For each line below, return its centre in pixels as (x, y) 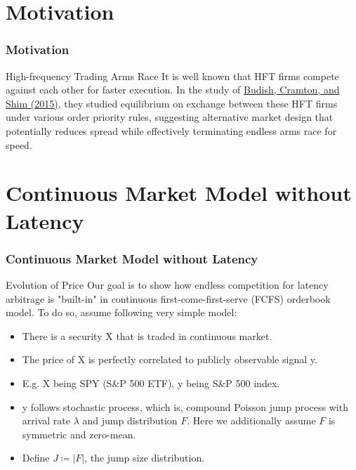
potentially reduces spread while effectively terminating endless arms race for (171, 130)
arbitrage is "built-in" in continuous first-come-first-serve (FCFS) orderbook (168, 298)
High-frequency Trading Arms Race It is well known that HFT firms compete (172, 76)
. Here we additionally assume (251, 420)
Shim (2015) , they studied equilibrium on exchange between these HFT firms (172, 103)
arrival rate (46, 420)
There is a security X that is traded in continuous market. (147, 335)
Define (36, 458)
